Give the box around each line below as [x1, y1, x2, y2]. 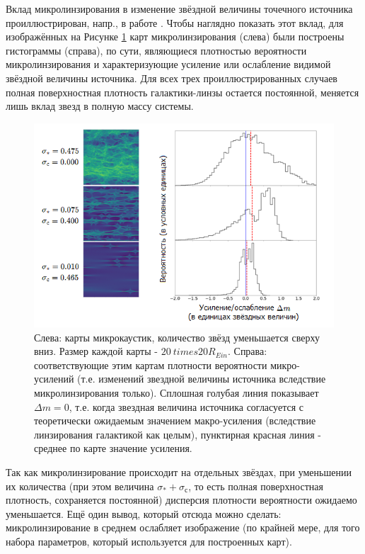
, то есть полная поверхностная [188, 478, 323, 493]
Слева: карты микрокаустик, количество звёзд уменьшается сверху [34, 329, 320, 344]
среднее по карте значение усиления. [34, 441, 192, 456]
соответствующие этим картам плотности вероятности [34, 357, 267, 372]
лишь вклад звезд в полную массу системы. [6, 98, 194, 113]
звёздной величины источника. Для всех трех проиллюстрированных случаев [6, 70, 337, 85]
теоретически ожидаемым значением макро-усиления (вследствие [34, 413, 316, 428]
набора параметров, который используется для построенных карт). [6, 534, 292, 548]
